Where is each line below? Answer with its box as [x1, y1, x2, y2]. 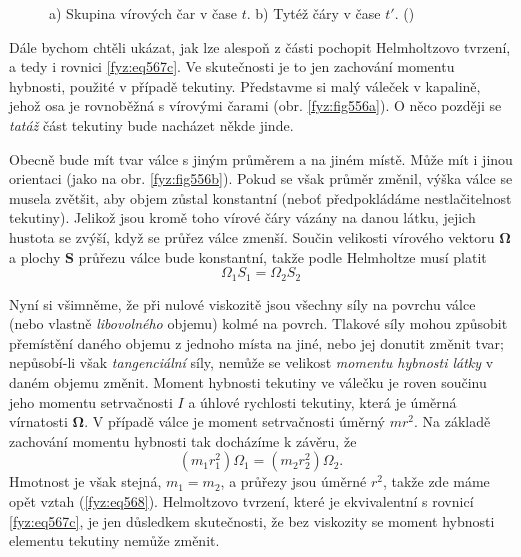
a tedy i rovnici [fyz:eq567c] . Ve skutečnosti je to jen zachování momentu [9, 56, 455, 77]
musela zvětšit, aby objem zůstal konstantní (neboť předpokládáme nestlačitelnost [9, 187, 512, 208]
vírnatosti [9, 411, 68, 432]
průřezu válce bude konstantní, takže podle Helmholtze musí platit [78, 246, 487, 267]
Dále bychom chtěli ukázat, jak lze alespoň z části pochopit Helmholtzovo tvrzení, [9, 36, 511, 57]
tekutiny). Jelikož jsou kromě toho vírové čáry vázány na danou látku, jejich [9, 207, 476, 228]
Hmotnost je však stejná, [9, 471, 162, 492]
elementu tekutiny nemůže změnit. [9, 530, 220, 551]
